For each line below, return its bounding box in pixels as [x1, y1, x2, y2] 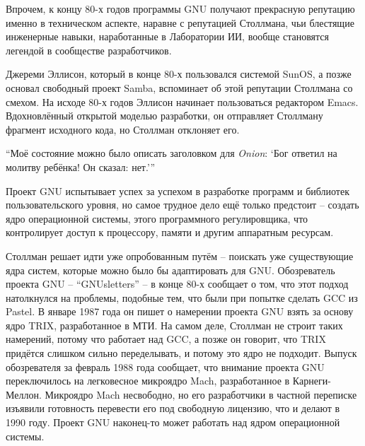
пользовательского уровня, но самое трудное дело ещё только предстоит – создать [6, 197, 359, 212]
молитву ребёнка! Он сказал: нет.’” [6, 159, 156, 174]
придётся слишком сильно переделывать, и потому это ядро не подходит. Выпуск [6, 346, 357, 360]
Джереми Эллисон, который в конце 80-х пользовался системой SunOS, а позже [6, 66, 352, 81]
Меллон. [6, 387, 42, 401]
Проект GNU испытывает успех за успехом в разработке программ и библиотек [6, 183, 349, 198]
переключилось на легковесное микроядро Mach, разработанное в [6, 373, 290, 388]
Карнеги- [292, 373, 331, 388]
